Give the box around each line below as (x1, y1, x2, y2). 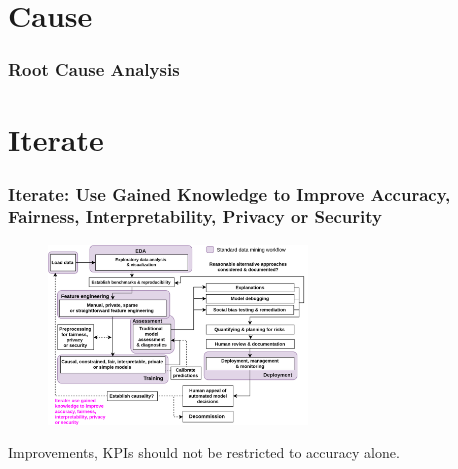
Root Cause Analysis (8, 57, 180, 82)
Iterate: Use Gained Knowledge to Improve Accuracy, (8, 181, 451, 206)
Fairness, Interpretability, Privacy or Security (8, 204, 383, 229)
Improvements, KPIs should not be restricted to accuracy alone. (8, 442, 400, 463)
